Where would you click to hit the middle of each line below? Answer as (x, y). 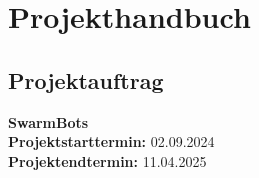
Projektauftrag (86, 79)
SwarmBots (48, 121)
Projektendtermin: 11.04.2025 (107, 160)
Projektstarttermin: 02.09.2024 (111, 141)
